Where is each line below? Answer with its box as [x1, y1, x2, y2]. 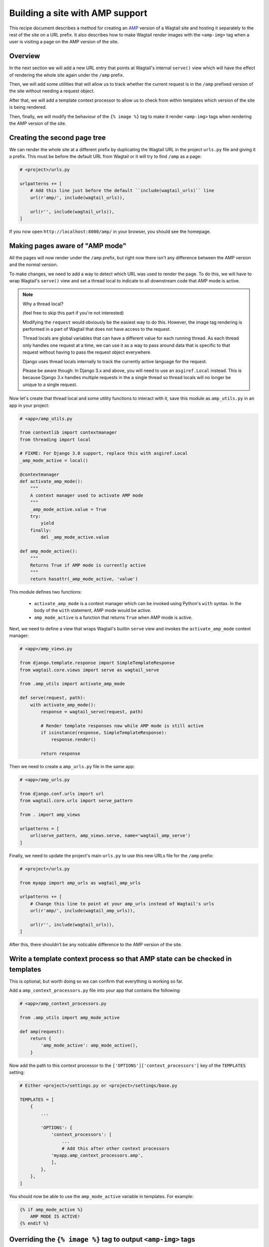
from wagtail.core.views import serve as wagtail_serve [19, 667, 159, 673]
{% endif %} [19, 1221, 49, 1227]
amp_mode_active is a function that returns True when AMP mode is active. [34, 614, 193, 621]
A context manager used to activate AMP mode [30, 492, 143, 498]
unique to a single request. [22, 382, 77, 388]
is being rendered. [9, 104, 47, 110]
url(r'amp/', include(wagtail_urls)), [30, 195, 125, 201]
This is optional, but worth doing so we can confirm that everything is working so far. [9, 978, 184, 984]
